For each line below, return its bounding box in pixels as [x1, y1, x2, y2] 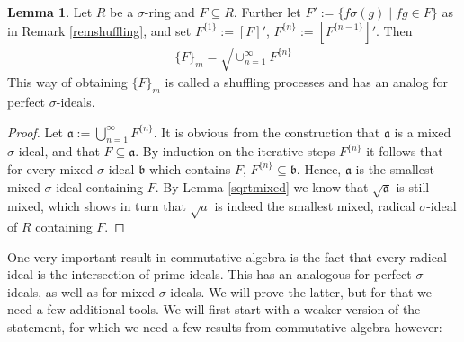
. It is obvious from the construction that [153, 122, 380, 141]
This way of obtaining [7, 73, 128, 92]
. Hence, [296, 159, 342, 178]
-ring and [144, 3, 195, 21]
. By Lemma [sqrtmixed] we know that [155, 177, 369, 196]
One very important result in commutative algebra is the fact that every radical [7, 247, 447, 266]
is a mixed [394, 122, 451, 141]
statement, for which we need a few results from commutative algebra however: [7, 318, 442, 337]
